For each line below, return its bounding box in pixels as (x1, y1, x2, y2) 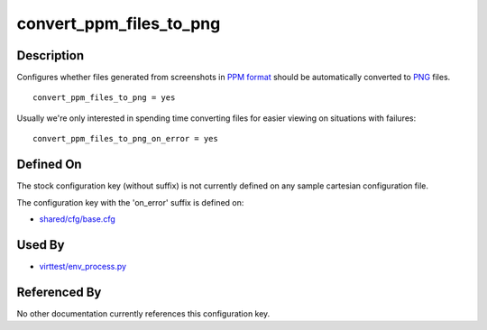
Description (16, 48, 85, 63)
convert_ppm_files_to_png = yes (32, 93, 176, 103)
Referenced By (16, 284, 102, 299)
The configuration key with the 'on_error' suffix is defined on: (16, 197, 244, 207)
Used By (16, 237, 65, 252)
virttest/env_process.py (39, 261, 126, 271)
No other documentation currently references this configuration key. (16, 307, 271, 319)
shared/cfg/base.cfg (39, 213, 116, 225)
